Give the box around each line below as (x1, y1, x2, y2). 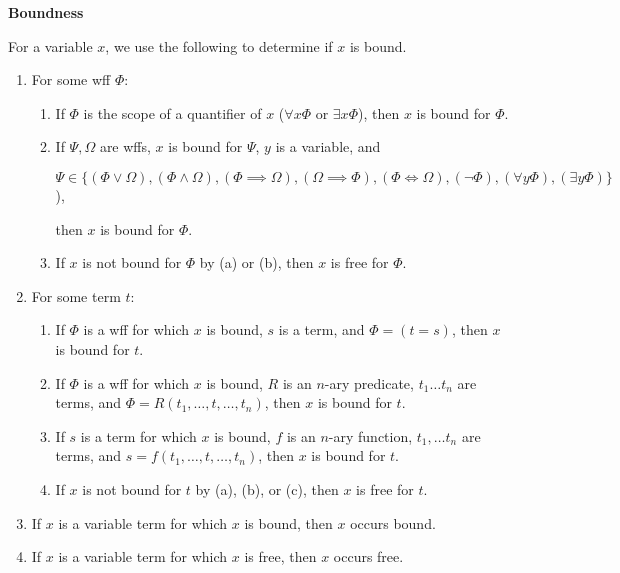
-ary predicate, (324, 372, 414, 393)
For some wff (31, 69, 111, 90)
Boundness (8, 2, 84, 22)
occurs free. (333, 546, 404, 567)
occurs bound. (350, 512, 436, 533)
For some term (31, 285, 121, 306)
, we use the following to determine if (105, 35, 333, 56)
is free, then (244, 546, 317, 567)
